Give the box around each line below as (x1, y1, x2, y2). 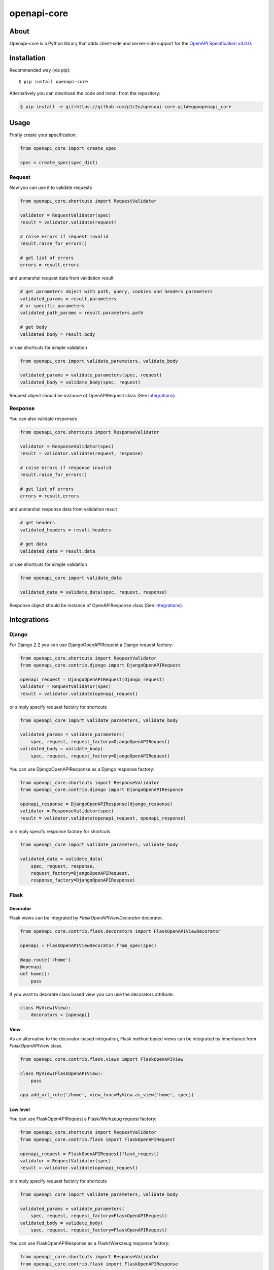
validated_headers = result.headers (20, 527, 112, 533)
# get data (20, 541, 47, 547)
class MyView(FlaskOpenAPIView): (20, 1071, 104, 1076)
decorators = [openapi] (30, 1012, 90, 1018)
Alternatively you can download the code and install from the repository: (9, 90, 161, 96)
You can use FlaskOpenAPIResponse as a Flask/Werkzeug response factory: (9, 1240, 170, 1247)
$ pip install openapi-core (18, 79, 88, 85)
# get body (20, 324, 47, 330)
